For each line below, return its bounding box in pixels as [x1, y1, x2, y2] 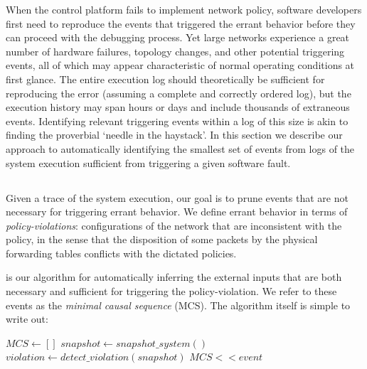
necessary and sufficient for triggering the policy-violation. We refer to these [6, 284, 337, 299]
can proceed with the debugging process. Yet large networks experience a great [6, 30, 350, 45]
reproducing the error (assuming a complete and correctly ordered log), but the [6, 85, 351, 100]
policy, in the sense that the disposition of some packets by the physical [6, 232, 318, 247]
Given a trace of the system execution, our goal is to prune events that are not [6, 190, 349, 205]
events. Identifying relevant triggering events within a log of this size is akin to [6, 113, 349, 128]
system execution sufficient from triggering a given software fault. [6, 155, 291, 170]
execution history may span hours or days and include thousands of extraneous [6, 100, 350, 114]
